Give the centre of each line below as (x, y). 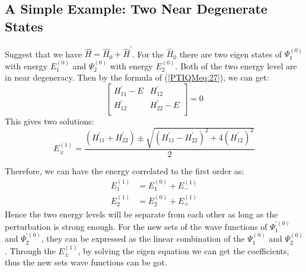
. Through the (30, 250)
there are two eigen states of (231, 54)
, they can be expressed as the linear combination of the (143, 239)
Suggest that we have (43, 54)
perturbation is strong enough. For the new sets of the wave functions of (136, 226)
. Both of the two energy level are (236, 65)
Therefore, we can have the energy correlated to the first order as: (125, 171)
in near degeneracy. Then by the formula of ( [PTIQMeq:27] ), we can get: (137, 77)
